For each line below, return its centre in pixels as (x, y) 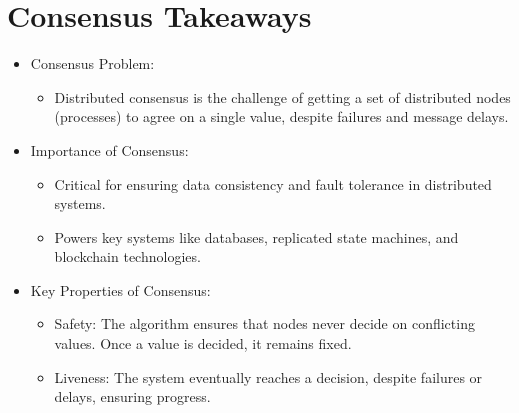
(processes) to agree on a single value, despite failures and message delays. (281, 116)
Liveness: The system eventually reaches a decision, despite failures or (268, 376)
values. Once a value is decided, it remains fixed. (203, 343)
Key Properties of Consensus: (120, 289)
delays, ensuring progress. (132, 396)
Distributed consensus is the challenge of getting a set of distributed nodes (282, 96)
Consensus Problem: (92, 63)
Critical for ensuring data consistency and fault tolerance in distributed (273, 183)
